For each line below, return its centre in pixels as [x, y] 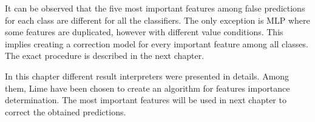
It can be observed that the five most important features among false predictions [155, 8]
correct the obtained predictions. [66, 111]
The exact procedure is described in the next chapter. [105, 56]
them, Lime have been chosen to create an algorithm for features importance [147, 88]
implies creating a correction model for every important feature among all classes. [157, 43]
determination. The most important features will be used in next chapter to [146, 100]
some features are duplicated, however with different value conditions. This [144, 32]
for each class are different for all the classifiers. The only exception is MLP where [157, 20]
